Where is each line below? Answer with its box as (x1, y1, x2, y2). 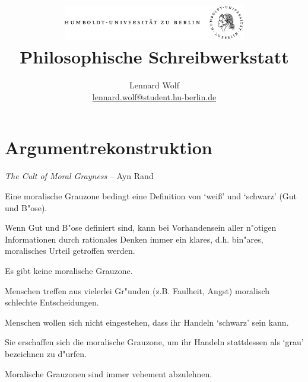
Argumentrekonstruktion (5, 135, 212, 160)
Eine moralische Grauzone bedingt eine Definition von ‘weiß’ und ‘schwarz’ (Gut (5, 189, 297, 202)
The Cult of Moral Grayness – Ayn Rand (5, 170, 154, 182)
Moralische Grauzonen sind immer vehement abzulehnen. (5, 367, 212, 380)
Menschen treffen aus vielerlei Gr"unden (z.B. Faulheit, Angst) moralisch (5, 284, 270, 297)
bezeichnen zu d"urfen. (5, 347, 87, 359)
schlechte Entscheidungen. (5, 296, 99, 308)
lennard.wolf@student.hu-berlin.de (92, 90, 217, 103)
